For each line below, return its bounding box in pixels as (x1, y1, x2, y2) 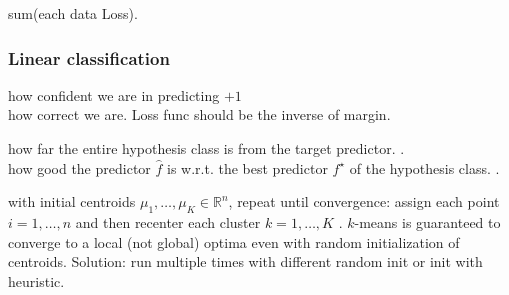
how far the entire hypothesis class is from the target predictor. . (8, 138, 405, 158)
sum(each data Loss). (8, 3, 138, 23)
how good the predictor (8, 157, 151, 178)
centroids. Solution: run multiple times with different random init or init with (8, 251, 483, 272)
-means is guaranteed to (354, 211, 501, 232)
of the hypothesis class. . (349, 157, 500, 178)
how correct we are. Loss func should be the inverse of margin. (8, 104, 391, 125)
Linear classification (8, 45, 170, 70)
